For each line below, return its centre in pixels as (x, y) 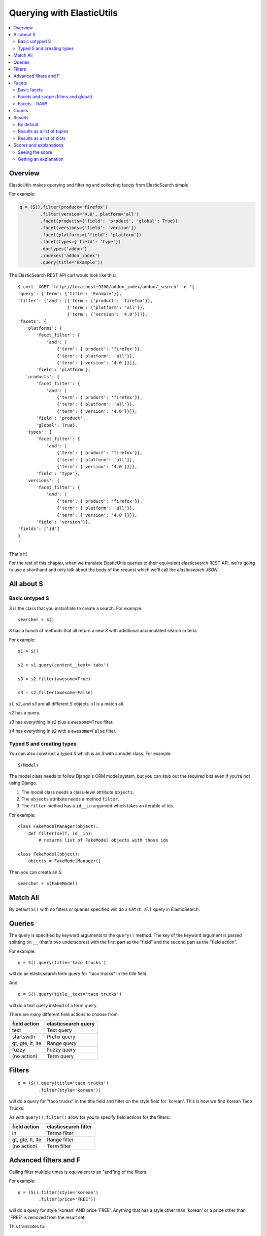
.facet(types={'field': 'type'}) (81, 242)
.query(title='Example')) (71, 263)
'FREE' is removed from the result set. (47, 1217)
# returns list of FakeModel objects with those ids (103, 840)
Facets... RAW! (33, 103)
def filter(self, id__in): (61, 833)
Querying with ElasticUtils (64, 13)
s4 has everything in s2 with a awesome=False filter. (63, 731)
